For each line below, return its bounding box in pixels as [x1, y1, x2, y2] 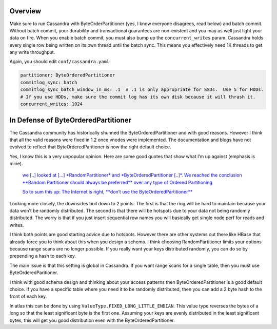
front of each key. [9, 293, 47, 300]
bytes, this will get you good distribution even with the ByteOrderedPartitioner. [9, 317, 175, 323]
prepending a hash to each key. [9, 253, 76, 259]
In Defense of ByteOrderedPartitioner [9, 116, 132, 125]
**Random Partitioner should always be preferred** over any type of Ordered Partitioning [22, 179, 213, 185]
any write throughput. [9, 49, 55, 55]
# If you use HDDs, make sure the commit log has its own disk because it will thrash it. [20, 94, 256, 100]
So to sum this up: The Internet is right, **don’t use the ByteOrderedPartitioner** [22, 189, 193, 195]
